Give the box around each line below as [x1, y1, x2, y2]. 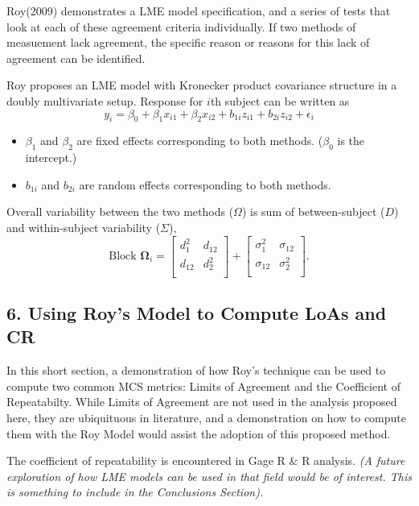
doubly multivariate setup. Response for [6, 92, 203, 109]
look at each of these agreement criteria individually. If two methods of [6, 18, 356, 35]
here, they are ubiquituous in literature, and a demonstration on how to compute [6, 409, 406, 425]
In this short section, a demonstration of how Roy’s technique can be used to [6, 362, 386, 379]
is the [337, 132, 365, 149]
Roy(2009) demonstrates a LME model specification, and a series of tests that [6, 2, 391, 19]
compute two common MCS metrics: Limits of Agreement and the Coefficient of [6, 377, 401, 394]
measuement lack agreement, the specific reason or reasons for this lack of [6, 34, 370, 51]
